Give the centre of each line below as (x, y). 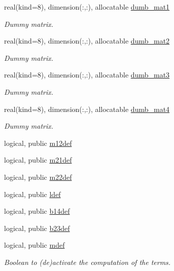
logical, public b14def (37, 211)
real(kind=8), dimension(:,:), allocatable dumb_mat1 (87, 7)
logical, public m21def (38, 160)
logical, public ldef (32, 194)
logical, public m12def (38, 143)
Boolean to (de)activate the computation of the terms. (88, 262)
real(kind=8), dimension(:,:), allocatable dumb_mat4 (87, 109)
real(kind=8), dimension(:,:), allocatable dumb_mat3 (87, 75)
